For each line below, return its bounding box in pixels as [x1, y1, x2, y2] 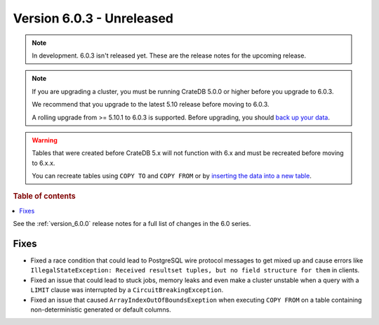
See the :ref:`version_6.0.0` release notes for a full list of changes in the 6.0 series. [13, 220, 251, 228]
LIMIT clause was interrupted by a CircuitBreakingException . [30, 286, 224, 294]
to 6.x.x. [32, 159, 55, 167]
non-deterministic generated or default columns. [30, 305, 171, 314]
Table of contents [13, 192, 77, 201]
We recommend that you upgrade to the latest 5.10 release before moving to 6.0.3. [32, 100, 270, 109]
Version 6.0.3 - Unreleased [13, 11, 173, 26]
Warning [32, 135, 58, 144]
